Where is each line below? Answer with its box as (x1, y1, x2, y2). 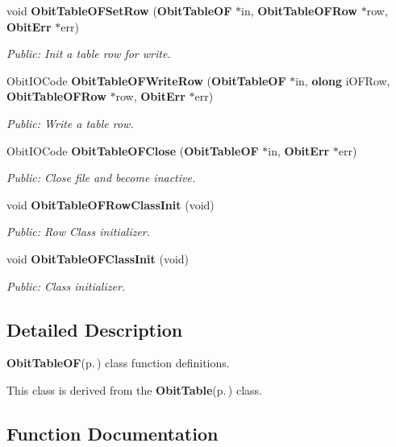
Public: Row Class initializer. (6, 223, 151, 240)
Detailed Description (6, 317, 183, 341)
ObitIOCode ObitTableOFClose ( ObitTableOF (6, 142, 259, 159)
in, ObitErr (268, 142, 330, 159)
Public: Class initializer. (6, 277, 126, 294)
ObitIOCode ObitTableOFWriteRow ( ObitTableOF (6, 72, 286, 89)
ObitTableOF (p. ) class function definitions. (6, 354, 230, 371)
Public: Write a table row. (6, 114, 134, 131)
